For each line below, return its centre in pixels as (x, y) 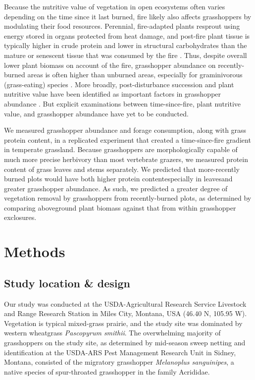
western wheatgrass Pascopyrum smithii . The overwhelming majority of (112, 333)
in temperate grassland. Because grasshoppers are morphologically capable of (121, 149)
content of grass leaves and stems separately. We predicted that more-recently (122, 169)
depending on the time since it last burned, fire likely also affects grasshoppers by (128, 16)
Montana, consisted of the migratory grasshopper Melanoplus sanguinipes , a (119, 362)
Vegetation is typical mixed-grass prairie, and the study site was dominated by (123, 323)
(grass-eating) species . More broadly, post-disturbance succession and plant (119, 84)
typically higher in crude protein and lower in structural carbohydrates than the (126, 45)
